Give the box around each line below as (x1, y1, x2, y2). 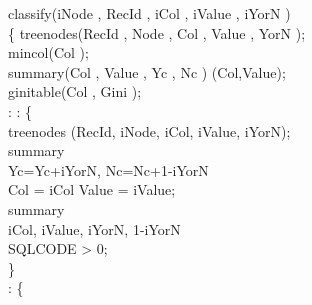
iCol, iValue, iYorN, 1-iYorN (8, 218, 181, 239)
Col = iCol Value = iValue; (8, 179, 176, 200)
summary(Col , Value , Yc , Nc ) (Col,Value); (8, 61, 286, 82)
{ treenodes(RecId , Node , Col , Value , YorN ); (8, 22, 306, 43)
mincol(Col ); (8, 42, 89, 63)
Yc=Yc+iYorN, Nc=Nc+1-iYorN (8, 159, 209, 180)
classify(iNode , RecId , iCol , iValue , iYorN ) (8, 3, 291, 23)
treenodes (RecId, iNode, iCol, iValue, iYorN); (8, 120, 291, 141)
